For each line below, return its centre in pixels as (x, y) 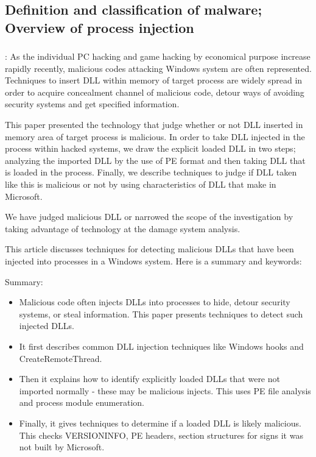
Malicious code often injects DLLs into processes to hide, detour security (155, 302)
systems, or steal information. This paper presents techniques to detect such (161, 314)
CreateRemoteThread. (61, 358)
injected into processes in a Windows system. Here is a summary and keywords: (153, 261)
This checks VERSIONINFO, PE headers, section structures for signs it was (161, 435)
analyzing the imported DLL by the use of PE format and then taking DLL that (155, 160)
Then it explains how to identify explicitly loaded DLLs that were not (149, 379)
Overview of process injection (100, 27)
